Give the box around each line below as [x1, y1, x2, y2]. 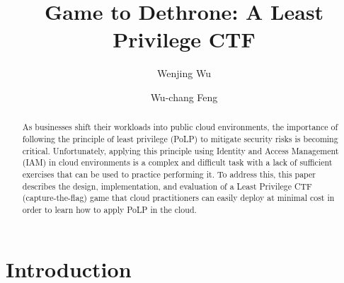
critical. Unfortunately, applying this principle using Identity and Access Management [22, 144, 339, 156]
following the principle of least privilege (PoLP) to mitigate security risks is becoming [22, 132, 338, 144]
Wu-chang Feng [150, 89, 218, 104]
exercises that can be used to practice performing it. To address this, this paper [22, 168, 316, 180]
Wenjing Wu [157, 66, 211, 81]
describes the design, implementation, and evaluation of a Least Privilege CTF [22, 180, 312, 192]
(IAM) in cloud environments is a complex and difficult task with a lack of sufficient [22, 156, 333, 168]
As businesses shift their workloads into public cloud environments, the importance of [22, 121, 338, 133]
